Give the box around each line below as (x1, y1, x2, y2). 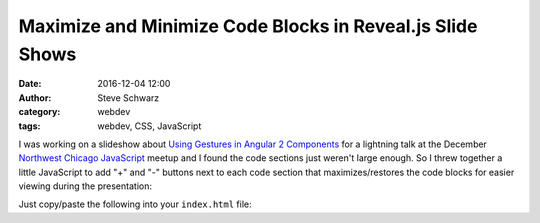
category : (18, 106, 61, 118)
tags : (18, 120, 41, 132)
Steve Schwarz (97, 91, 160, 104)
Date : (18, 78, 42, 90)
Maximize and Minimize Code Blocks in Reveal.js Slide (18, 15, 478, 37)
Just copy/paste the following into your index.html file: (18, 198, 252, 210)
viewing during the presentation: (18, 180, 152, 192)
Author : (18, 91, 52, 104)
